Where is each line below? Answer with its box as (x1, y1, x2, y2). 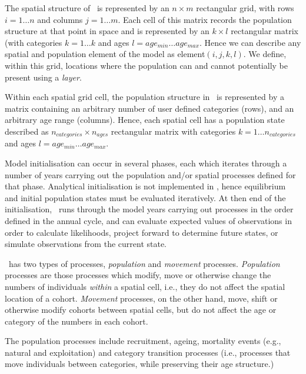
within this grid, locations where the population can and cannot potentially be (5, 59, 288, 71)
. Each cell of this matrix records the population (118, 13, 292, 25)
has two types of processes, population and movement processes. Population (8, 257, 280, 269)
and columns (37, 13, 83, 25)
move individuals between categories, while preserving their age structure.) (5, 358, 274, 370)
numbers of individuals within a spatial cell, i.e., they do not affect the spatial (5, 280, 285, 292)
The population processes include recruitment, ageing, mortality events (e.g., (5, 335, 281, 347)
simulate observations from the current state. (5, 238, 167, 250)
